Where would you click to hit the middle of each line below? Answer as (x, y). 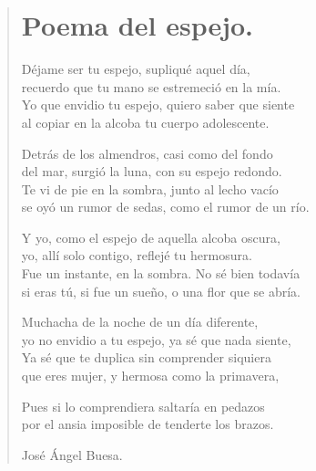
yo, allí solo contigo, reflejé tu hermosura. (137, 255)
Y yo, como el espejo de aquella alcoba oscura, (151, 237)
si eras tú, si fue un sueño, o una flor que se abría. (161, 291)
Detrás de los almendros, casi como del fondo (147, 153)
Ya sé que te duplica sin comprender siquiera (146, 357)
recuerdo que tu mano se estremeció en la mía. (151, 86)
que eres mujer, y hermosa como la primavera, (150, 376)
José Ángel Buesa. (72, 454)
